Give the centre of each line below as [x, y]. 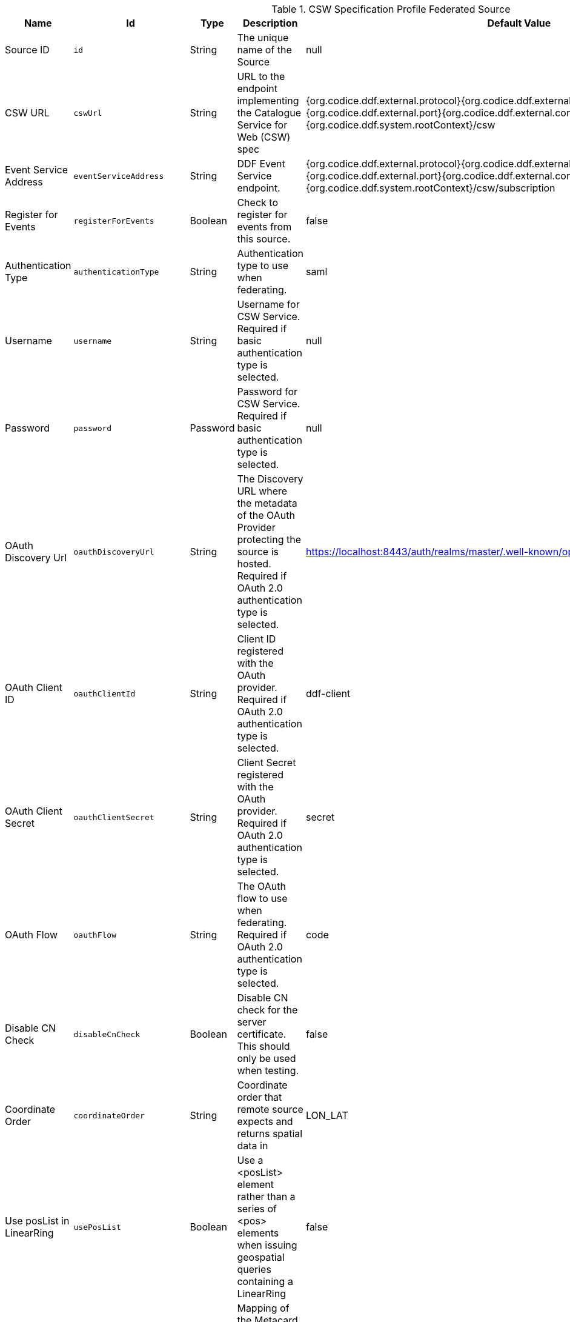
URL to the [261, 76]
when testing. [268, 1070]
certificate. [262, 1034]
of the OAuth [266, 515]
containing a [265, 1281]
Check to [257, 202]
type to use [263, 265]
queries [254, 1269]
